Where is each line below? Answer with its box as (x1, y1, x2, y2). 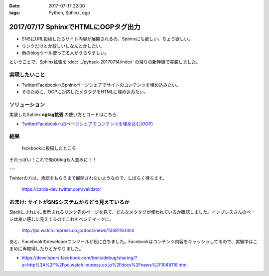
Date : (9, 3, 21, 8)
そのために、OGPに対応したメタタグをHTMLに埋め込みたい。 (21, 89, 148, 95)
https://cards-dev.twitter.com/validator (21, 186, 102, 192)
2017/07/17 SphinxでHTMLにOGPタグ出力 (9, 23, 140, 31)
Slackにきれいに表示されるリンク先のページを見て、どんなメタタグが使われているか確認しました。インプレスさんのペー (9, 209, 256, 215)
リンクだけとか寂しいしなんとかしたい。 (21, 43, 105, 49)
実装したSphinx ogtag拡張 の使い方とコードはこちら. (9, 112, 118, 118)
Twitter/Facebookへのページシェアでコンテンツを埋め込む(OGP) (21, 121, 153, 127)
